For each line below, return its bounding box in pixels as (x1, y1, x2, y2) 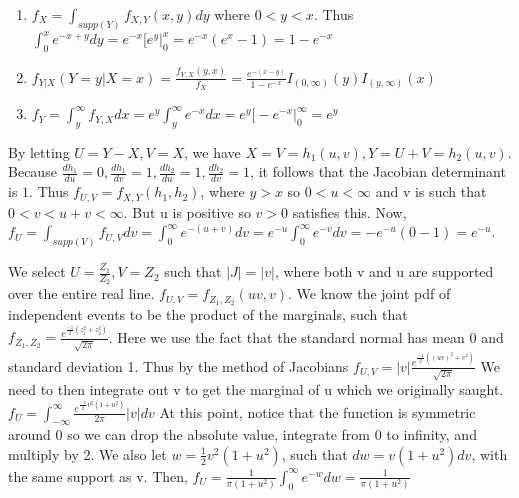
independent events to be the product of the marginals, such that (8, 304, 408, 325)
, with (471, 443, 508, 464)
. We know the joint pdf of (287, 283, 451, 304)
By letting (8, 141, 70, 162)
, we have (184, 141, 241, 162)
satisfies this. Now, (292, 201, 407, 222)
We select (8, 261, 66, 282)
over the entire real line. (8, 283, 155, 304)
